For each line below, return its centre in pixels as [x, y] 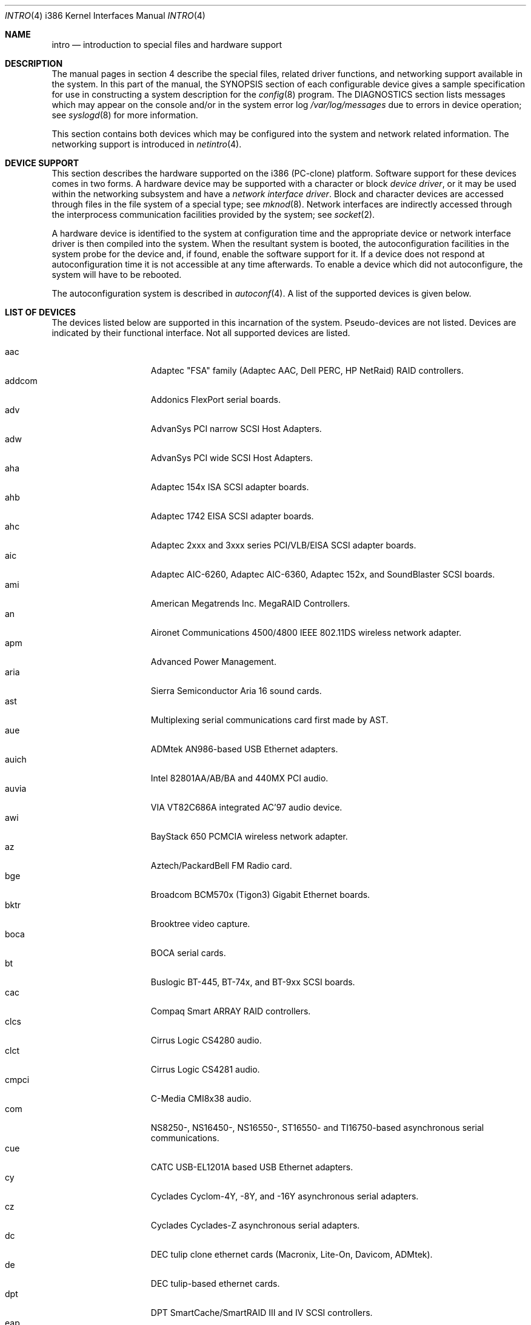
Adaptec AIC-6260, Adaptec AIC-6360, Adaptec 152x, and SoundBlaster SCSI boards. [323, 574]
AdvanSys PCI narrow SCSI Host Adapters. [236, 429]
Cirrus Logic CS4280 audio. [206, 1040]
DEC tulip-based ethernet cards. [215, 1283]
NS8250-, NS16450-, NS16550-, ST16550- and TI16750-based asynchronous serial [317, 1128]
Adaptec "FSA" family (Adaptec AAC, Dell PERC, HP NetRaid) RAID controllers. [307, 370]
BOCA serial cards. [188, 953]
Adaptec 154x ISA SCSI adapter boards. [230, 487]
